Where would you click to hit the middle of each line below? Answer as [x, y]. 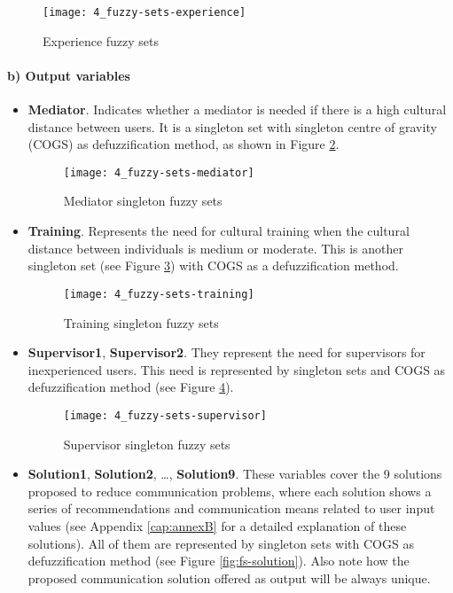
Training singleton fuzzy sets [141, 322]
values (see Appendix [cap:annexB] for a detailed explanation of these [217, 525]
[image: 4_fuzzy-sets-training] [159, 294]
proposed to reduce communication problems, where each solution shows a [230, 491]
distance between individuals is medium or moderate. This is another [216, 248]
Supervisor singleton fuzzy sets [147, 444]
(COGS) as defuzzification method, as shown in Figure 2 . [184, 144]
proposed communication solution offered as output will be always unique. [229, 577]
